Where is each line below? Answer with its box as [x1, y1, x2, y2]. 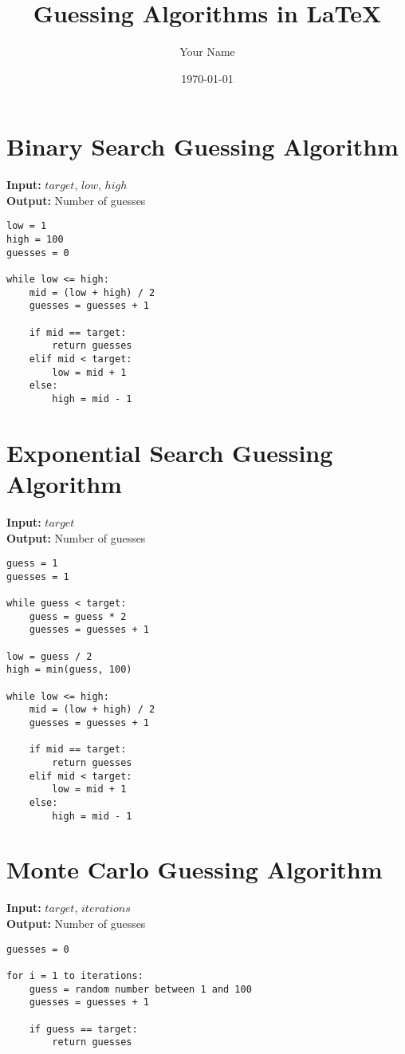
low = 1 [6, 220, 47, 232]
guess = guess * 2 [29, 610, 127, 622]
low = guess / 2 [6, 650, 92, 662]
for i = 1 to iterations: [6, 969, 144, 981]
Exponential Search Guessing [6, 436, 333, 468]
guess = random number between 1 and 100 [29, 983, 252, 995]
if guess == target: [29, 1023, 138, 1035]
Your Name [179, 43, 235, 60]
